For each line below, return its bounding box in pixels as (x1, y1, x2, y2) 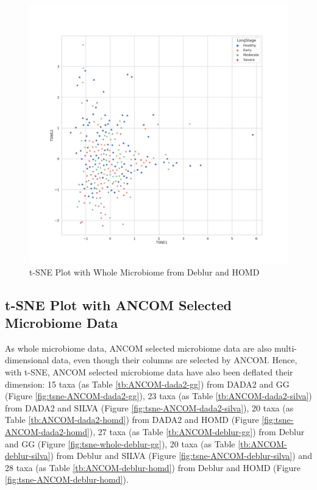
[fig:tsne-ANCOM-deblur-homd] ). (5, 473, 129, 486)
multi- (274, 341, 297, 354)
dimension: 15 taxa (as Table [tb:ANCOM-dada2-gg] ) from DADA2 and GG (5, 377, 290, 390)
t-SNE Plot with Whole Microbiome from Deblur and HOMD (29, 265, 260, 278)
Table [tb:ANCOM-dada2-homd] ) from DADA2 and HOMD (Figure (5, 413, 259, 426)
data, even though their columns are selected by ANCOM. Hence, (52, 353, 297, 366)
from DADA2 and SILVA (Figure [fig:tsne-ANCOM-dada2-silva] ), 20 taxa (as (5, 401, 294, 414)
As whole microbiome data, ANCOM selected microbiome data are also (5, 341, 272, 354)
